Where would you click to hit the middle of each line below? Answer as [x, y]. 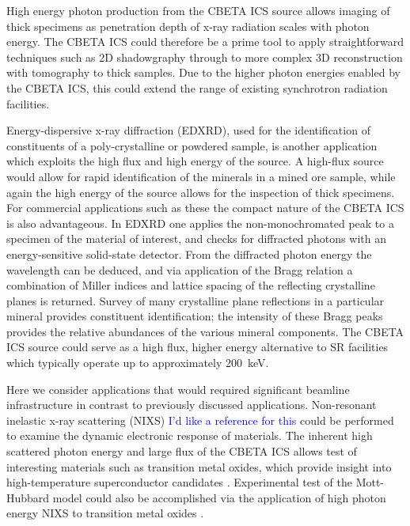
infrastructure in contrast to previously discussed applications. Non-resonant [192, 405]
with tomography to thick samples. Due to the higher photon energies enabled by [203, 72]
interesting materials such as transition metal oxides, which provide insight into [199, 466]
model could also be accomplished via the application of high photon [219, 497]
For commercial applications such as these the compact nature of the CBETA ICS [205, 208]
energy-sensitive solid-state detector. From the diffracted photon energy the [189, 254]
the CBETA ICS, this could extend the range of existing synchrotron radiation [197, 87]
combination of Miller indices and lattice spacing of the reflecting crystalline [191, 285]
